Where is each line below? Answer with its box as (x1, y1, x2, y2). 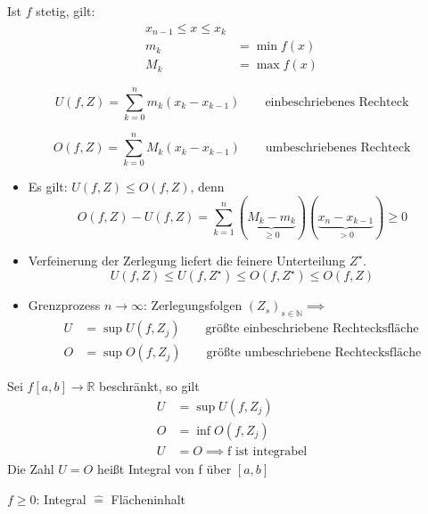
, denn (190, 177, 225, 196)
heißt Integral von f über (96, 459, 232, 477)
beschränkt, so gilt (99, 377, 200, 396)
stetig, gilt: (36, 2, 95, 20)
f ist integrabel (227, 445, 308, 458)
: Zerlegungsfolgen (144, 296, 243, 314)
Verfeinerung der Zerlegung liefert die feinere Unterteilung (28, 250, 346, 269)
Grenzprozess (28, 296, 101, 314)
